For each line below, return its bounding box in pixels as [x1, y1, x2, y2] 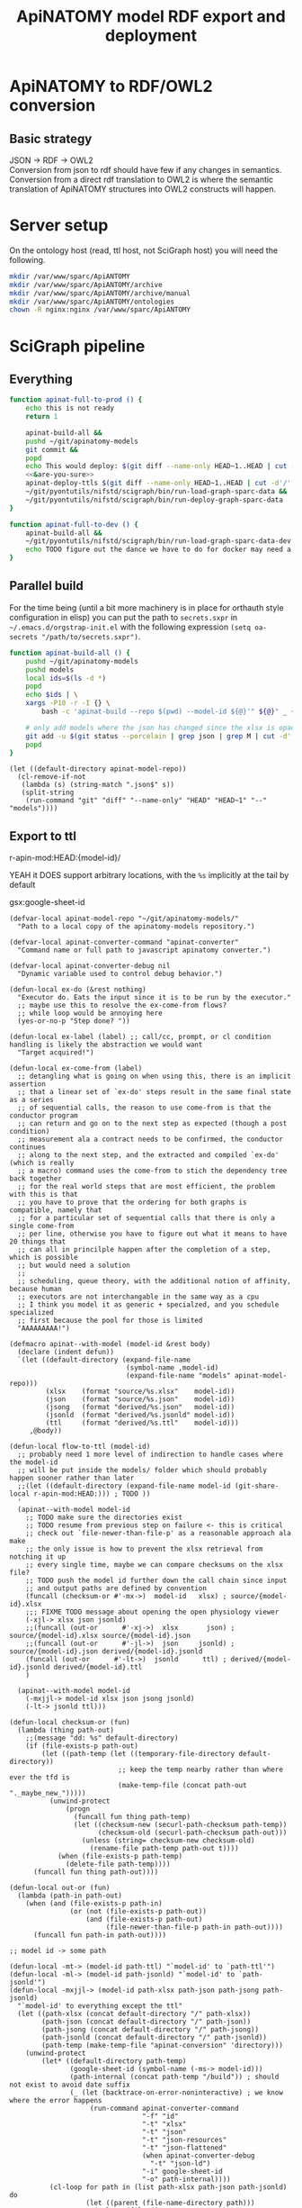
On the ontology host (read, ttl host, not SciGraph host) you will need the [9, 245, 279, 256]
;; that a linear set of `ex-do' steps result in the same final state [17, 1088, 292, 1097]
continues [9, 1143, 47, 1152]
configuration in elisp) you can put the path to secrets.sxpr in [9, 611, 238, 622]
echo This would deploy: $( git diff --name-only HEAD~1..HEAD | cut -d [25, 462, 299, 471]
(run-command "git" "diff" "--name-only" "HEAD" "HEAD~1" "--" [25, 796, 268, 805]
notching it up [9, 1552, 67, 1561]
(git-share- [234, 1481, 280, 1491]
